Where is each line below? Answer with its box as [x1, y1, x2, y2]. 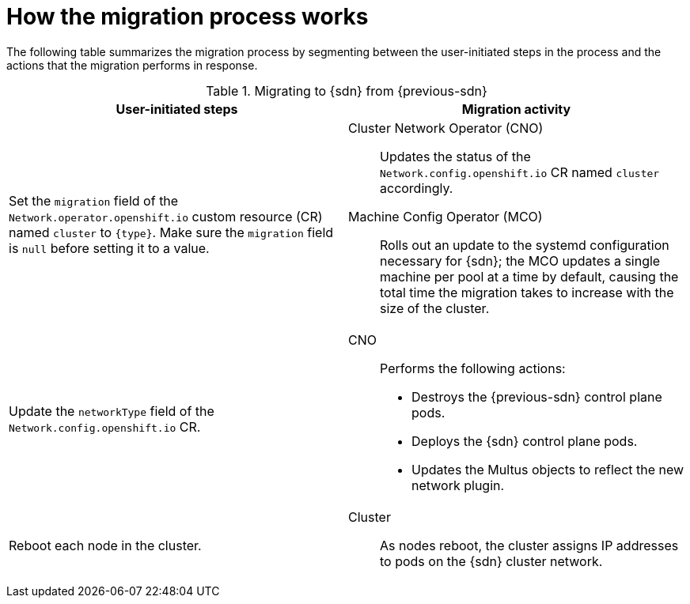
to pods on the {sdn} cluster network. [380, 553, 603, 569]
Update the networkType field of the [9, 402, 214, 419]
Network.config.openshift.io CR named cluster [380, 164, 660, 180]
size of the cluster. [380, 300, 490, 316]
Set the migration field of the [9, 192, 179, 209]
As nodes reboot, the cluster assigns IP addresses [380, 537, 679, 553]
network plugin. [411, 477, 505, 493]
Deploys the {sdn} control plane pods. [411, 432, 638, 449]
